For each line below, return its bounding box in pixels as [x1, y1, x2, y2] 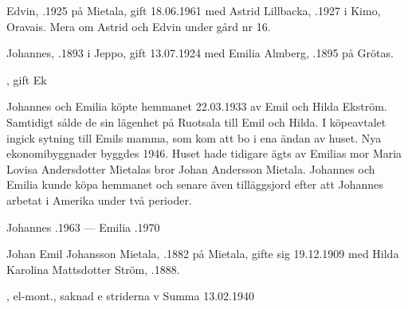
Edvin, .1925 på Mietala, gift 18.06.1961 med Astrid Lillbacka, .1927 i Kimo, [6, 2, 381, 18]
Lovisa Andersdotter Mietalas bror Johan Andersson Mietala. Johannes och [6, 160, 375, 177]
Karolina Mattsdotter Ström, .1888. [6, 260, 180, 277]
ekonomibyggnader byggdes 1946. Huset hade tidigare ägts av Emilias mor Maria [6, 145, 402, 162]
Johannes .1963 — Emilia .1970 [6, 218, 160, 235]
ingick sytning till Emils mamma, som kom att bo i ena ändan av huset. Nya [6, 129, 382, 146]
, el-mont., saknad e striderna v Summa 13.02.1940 [6, 287, 254, 304]
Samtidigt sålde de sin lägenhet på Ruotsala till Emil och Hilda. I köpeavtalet [6, 113, 386, 130]
